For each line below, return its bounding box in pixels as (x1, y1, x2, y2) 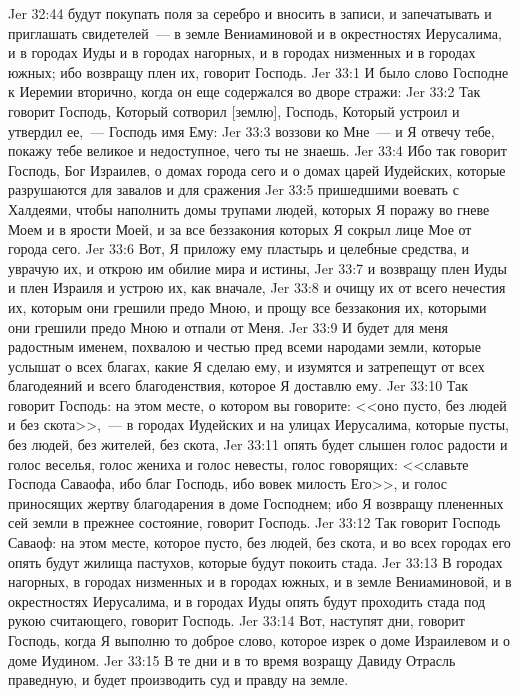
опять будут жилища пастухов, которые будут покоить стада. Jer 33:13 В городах (8, 551, 503, 572)
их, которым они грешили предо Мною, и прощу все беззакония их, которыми (8, 296, 487, 317)
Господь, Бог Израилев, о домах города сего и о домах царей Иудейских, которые (8, 159, 506, 180)
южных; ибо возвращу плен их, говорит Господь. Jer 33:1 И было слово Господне (8, 61, 509, 82)
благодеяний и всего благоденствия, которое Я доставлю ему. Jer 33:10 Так (8, 375, 469, 396)
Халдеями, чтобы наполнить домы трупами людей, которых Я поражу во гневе (8, 198, 490, 219)
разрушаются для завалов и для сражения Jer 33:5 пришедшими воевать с (8, 179, 459, 200)
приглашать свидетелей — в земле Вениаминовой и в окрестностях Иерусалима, (8, 22, 502, 43)
